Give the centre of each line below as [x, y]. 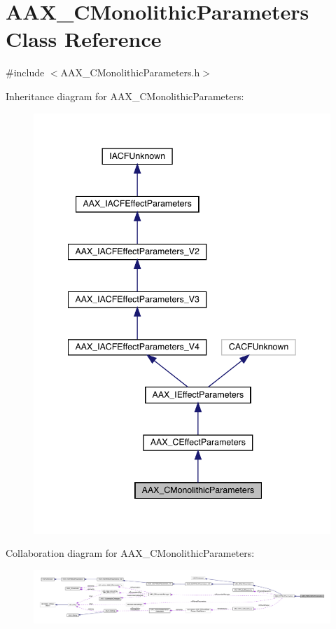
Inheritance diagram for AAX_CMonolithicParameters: [125, 96]
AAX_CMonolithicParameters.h [130, 72]
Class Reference [84, 39]
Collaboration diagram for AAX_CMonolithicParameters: [130, 553]
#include [25, 72]
